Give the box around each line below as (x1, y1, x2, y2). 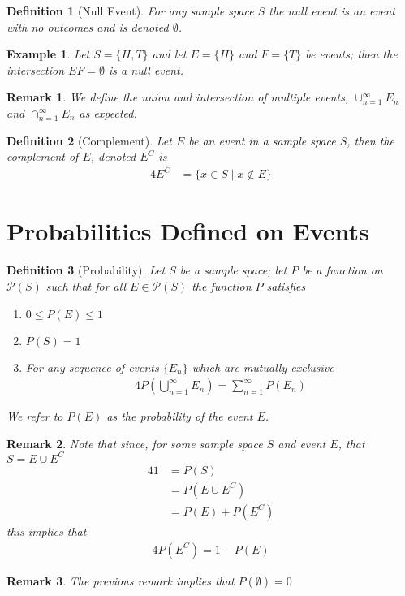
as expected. (79, 104, 137, 121)
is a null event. (109, 61, 184, 78)
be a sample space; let (179, 261, 287, 279)
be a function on (302, 261, 383, 279)
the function (192, 278, 252, 294)
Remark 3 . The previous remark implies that (6, 572, 235, 589)
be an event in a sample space (188, 132, 336, 149)
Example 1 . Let (6, 45, 90, 63)
